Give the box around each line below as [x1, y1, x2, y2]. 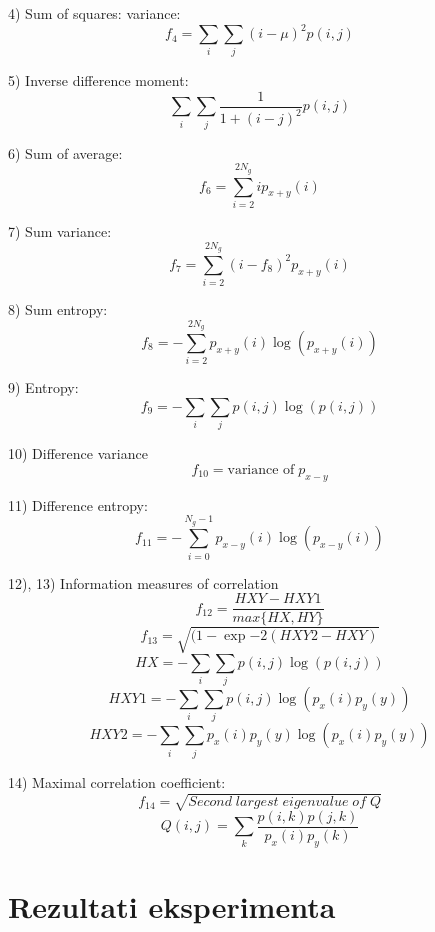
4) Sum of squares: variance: [8, 3, 181, 23]
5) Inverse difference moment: [8, 70, 189, 91]
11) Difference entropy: [8, 494, 148, 515]
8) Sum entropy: [8, 299, 108, 320]
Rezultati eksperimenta [8, 886, 336, 926]
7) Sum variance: [8, 220, 112, 241]
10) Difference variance [8, 443, 148, 464]
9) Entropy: [8, 377, 79, 398]
